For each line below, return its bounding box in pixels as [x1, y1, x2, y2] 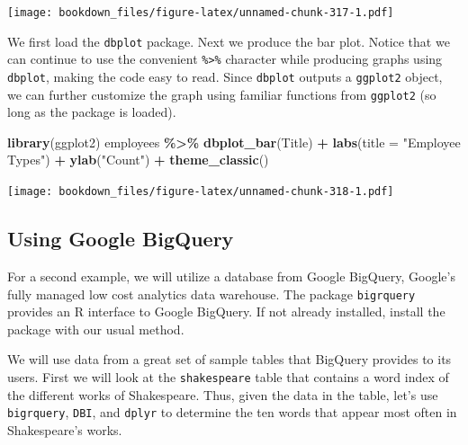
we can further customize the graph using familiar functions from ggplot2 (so [7, 85, 436, 103]
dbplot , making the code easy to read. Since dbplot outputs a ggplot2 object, [7, 67, 443, 85]
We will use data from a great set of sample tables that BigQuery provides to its [7, 350, 452, 369]
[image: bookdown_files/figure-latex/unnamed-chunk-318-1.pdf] [7, 185, 394, 199]
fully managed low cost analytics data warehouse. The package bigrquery [7, 284, 416, 303]
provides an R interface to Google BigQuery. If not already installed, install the [7, 302, 445, 321]
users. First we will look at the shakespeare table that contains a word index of [7, 367, 449, 386]
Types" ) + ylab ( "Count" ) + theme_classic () [7, 150, 269, 169]
